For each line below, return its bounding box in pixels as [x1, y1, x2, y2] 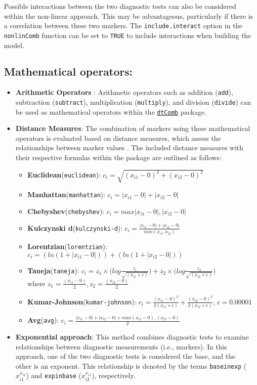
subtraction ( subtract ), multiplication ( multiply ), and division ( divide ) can [15, 96, 251, 107]
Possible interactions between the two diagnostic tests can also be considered [4, 1, 236, 11]
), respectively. [91, 370, 135, 381]
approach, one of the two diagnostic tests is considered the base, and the [15, 351, 235, 361]
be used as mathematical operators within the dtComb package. [15, 106, 207, 117]
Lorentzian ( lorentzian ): [27, 241, 107, 252]
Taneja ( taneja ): [27, 265, 80, 275]
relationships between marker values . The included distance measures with [15, 142, 244, 153]
